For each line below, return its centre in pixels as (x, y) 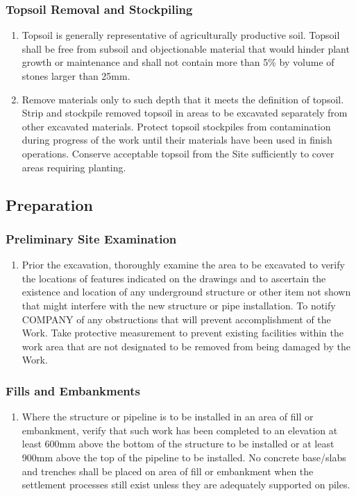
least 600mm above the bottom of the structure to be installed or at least (178, 444)
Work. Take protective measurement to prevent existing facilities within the (183, 333)
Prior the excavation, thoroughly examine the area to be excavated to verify (183, 265)
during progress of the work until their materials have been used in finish (177, 140)
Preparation (49, 204)
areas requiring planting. (74, 167)
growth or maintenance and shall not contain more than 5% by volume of (178, 62)
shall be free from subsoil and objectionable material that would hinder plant (186, 48)
